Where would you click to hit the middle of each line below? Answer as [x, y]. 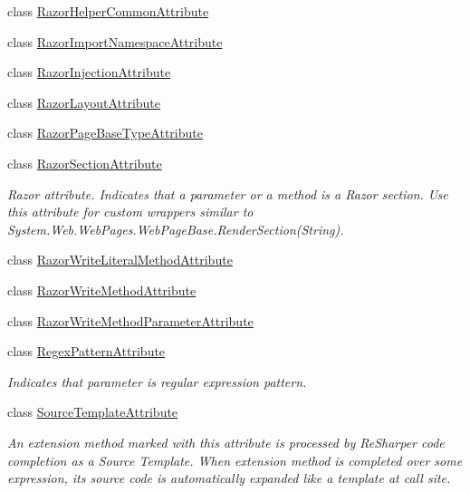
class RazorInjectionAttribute [89, 72]
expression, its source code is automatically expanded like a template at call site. [229, 478]
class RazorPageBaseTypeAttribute [105, 133]
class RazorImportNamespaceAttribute [115, 41]
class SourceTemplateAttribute [93, 412]
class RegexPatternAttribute [86, 351]
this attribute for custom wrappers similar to [130, 212]
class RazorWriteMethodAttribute [102, 290]
